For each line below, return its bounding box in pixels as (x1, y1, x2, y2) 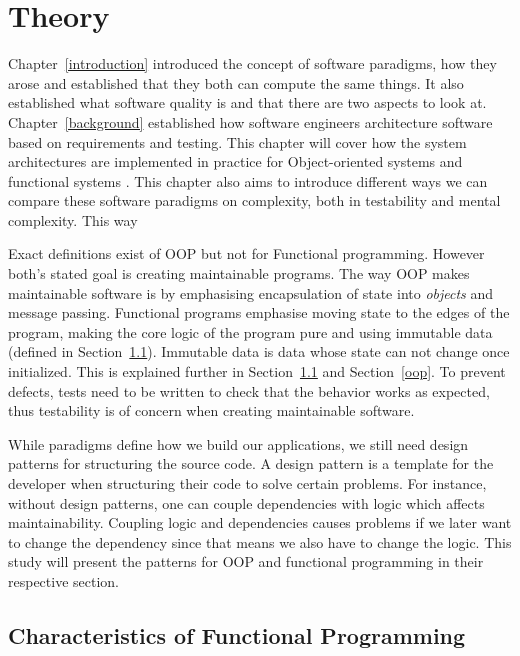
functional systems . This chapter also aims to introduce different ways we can (8, 170, 488, 191)
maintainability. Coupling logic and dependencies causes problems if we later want (8, 512, 512, 533)
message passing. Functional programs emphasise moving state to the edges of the (8, 302, 510, 323)
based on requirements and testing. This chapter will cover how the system (8, 131, 467, 152)
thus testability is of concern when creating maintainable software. (8, 400, 415, 421)
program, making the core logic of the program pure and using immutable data (8, 321, 493, 342)
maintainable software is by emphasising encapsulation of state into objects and (8, 282, 494, 303)
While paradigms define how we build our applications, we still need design (8, 433, 469, 454)
